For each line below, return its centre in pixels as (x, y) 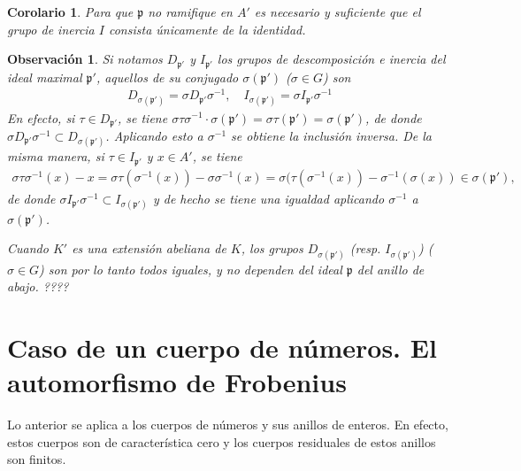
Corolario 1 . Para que (70, 12)
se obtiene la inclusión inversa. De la (332, 135)
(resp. (365, 248)
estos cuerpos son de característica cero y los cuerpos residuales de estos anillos (222, 441)
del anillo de (391, 269)
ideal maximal (45, 77)
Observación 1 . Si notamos (85, 59)
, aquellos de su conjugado (167, 77)
